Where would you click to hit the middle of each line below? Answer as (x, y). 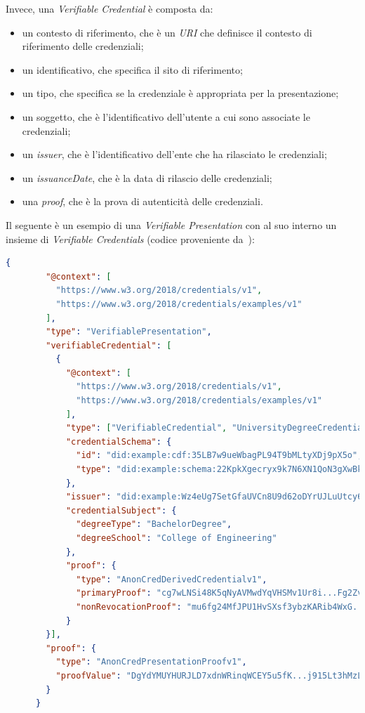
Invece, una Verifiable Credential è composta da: (109, 8)
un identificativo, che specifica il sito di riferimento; (132, 69)
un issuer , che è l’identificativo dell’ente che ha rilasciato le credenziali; (174, 154)
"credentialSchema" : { (119, 441)
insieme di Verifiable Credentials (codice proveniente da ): (130, 238)
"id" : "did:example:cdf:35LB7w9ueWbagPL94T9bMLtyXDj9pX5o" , (219, 456)
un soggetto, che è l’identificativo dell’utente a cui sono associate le (166, 116)
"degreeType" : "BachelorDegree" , (154, 524)
